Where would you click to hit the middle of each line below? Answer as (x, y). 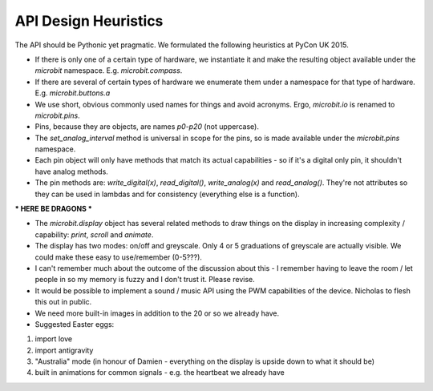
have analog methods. (71, 171)
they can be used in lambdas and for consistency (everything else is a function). (167, 194)
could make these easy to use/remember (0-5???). (118, 257)
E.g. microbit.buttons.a (73, 93)
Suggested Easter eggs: (75, 324)
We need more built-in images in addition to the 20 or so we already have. (157, 313)
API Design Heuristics (89, 21)
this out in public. (63, 302)
